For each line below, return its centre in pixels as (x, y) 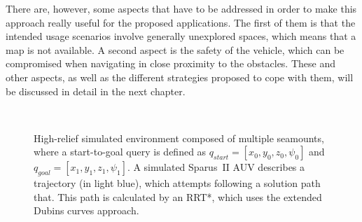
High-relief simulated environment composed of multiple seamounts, (179, 138)
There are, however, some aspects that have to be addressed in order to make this (181, 8)
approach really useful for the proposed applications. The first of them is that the (181, 22)
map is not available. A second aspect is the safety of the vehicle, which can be (175, 49)
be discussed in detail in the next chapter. (96, 91)
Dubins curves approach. (86, 210)
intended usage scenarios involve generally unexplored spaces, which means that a (181, 36)
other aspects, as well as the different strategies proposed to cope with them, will (180, 77)
